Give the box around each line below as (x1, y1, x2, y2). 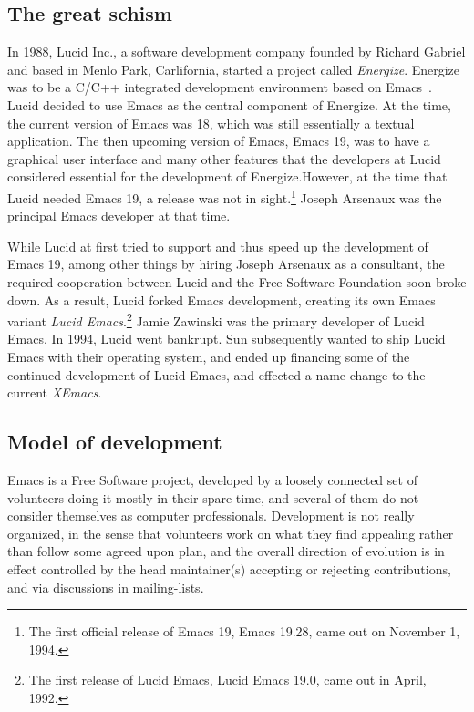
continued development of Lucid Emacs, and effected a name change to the (7, 365, 426, 384)
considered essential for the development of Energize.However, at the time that (7, 167, 448, 186)
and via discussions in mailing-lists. (7, 577, 204, 596)
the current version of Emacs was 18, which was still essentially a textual (7, 113, 415, 132)
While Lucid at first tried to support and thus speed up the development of (7, 236, 428, 255)
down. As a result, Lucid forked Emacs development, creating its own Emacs (7, 290, 436, 309)
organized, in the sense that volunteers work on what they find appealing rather (7, 523, 454, 542)
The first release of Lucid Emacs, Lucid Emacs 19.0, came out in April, (28, 670, 427, 689)
